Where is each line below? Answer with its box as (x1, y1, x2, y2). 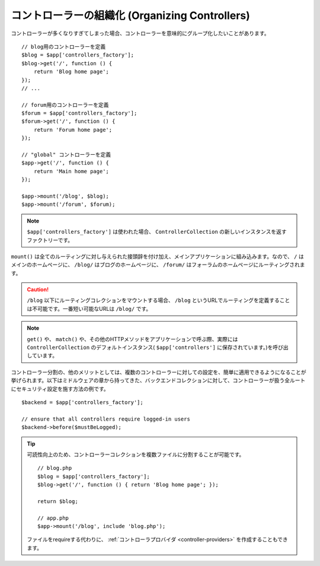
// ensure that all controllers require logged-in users (21, 415, 191, 422)
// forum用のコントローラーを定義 (21, 101, 109, 108)
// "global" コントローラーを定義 (21, 151, 111, 158)
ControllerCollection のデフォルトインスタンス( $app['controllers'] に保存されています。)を (27, 344, 273, 351)
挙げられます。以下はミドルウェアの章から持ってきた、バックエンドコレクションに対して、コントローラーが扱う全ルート (11, 377, 306, 384)
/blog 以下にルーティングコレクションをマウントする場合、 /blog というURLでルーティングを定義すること (27, 297, 290, 304)
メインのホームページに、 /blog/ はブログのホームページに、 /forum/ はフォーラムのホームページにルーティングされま (11, 261, 305, 268)
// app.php (37, 514, 69, 522)
